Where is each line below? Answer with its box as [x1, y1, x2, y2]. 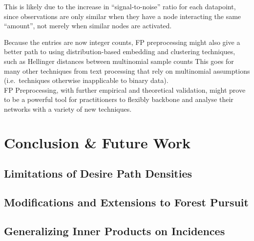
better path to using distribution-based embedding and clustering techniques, [4, 46, 235, 57]
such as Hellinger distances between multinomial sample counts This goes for [4, 56, 234, 66]
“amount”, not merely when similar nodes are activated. [4, 20, 172, 31]
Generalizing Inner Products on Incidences [4, 223, 225, 238]
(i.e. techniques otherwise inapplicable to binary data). [4, 75, 169, 85]
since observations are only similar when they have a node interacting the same [4, 11, 241, 21]
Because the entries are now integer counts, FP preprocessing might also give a [4, 37, 240, 47]
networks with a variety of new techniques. [4, 103, 132, 114]
